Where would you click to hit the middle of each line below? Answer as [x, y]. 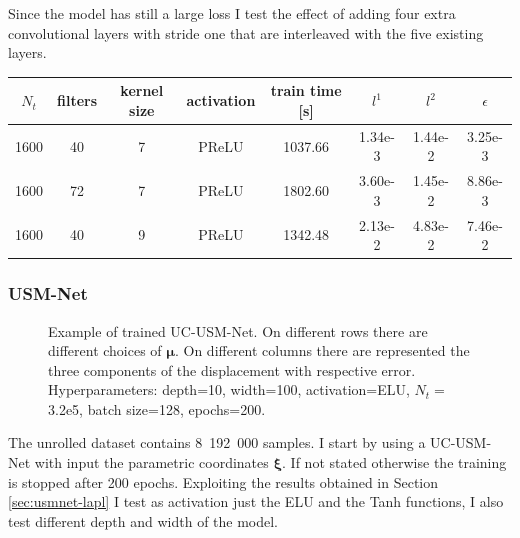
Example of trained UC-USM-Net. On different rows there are [238, 330]
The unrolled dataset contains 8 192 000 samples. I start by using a [217, 442]
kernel [142, 90]
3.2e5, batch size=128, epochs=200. [157, 408]
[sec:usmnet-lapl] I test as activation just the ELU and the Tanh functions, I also [256, 501]
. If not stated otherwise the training [394, 462]
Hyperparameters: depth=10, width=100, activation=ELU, [229, 389]
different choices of [105, 350]
